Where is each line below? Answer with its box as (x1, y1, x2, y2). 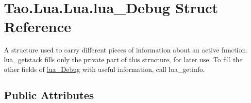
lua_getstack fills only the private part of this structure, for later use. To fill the (4, 54, 243, 64)
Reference (4, 17, 71, 36)
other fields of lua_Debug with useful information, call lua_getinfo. (4, 64, 205, 74)
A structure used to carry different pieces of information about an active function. (4, 45, 248, 55)
